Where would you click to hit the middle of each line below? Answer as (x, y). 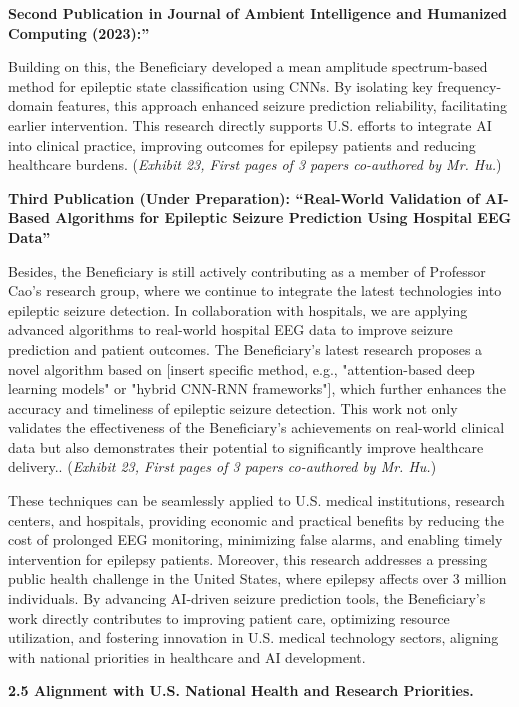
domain (31, 105)
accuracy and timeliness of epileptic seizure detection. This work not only (233, 407)
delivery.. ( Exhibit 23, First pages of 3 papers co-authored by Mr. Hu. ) (222, 466)
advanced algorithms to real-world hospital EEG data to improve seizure (230, 329)
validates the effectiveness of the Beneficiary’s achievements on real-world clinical (256, 427)
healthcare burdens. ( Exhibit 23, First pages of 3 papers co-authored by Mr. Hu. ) (255, 164)
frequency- (469, 85)
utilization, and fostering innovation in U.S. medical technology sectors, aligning (253, 637)
